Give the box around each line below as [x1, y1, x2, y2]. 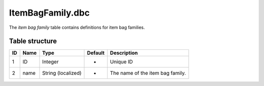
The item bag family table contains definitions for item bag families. [9, 24, 145, 30]
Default [87, 49, 105, 56]
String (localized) [42, 70, 82, 77]
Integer [42, 59, 59, 65]
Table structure [9, 37, 57, 45]
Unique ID [110, 59, 133, 65]
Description [110, 49, 138, 56]
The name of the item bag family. [110, 70, 186, 77]
